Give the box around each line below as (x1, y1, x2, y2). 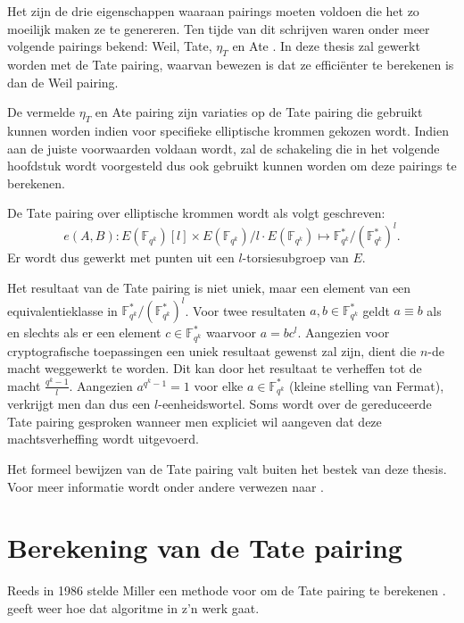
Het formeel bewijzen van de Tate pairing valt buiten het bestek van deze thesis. (7, 460, 447, 478)
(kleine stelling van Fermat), (289, 376, 444, 395)
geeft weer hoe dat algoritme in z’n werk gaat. (7, 598, 260, 617)
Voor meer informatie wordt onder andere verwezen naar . (7, 477, 324, 495)
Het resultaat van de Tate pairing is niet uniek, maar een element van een (7, 278, 411, 297)
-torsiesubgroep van (242, 248, 349, 267)
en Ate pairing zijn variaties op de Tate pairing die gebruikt (95, 103, 423, 121)
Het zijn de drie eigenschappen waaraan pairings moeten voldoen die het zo (7, 2, 419, 20)
